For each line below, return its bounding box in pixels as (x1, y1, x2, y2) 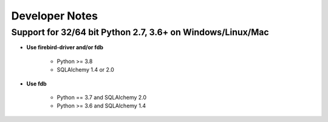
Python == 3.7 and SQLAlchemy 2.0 (56, 93, 147, 101)
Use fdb (26, 80, 47, 87)
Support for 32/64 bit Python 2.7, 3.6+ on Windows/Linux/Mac (11, 27, 270, 38)
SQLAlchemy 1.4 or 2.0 (56, 66, 115, 73)
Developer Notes (11, 9, 98, 22)
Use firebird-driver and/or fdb (26, 44, 103, 51)
